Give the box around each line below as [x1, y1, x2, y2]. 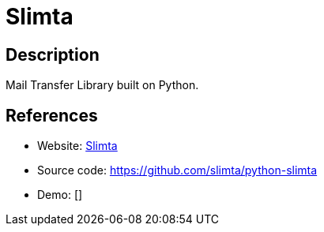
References [6, 105, 98, 125]
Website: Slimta [37, 139, 118, 153]
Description [6, 44, 100, 65]
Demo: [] [37, 188, 83, 202]
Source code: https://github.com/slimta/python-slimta [37, 163, 318, 178]
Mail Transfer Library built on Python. [6, 78, 199, 92]
